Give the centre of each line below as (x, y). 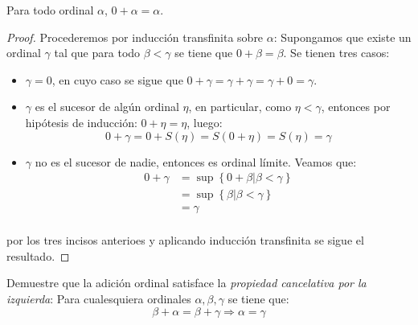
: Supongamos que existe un (342, 37)
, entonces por (356, 107)
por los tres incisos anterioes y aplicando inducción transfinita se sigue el (185, 240)
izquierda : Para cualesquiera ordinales (99, 299)
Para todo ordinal (50, 10)
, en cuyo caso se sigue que (117, 79)
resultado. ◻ (38, 255)
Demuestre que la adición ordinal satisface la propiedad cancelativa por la (186, 283)
